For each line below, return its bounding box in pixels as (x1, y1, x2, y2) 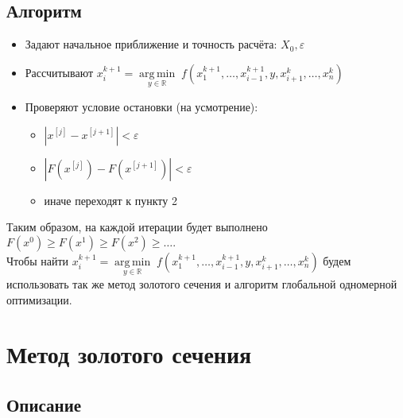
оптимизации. (6, 291, 72, 308)
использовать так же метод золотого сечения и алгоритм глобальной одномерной (6, 276, 397, 292)
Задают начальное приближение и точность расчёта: (25, 36, 277, 52)
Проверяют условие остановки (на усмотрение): (25, 99, 258, 115)
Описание (6, 392, 82, 416)
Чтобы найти (6, 252, 69, 269)
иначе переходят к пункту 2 (44, 192, 177, 208)
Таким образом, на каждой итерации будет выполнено (6, 219, 268, 235)
